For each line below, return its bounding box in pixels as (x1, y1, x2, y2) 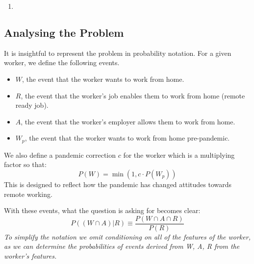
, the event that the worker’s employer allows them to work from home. (21, 116, 235, 126)
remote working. (4, 189, 52, 199)
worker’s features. (4, 251, 57, 261)
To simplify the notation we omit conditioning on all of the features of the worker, (4, 231, 251, 241)
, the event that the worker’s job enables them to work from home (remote (21, 90, 245, 100)
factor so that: (4, 159, 47, 169)
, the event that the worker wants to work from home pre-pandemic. (25, 133, 230, 143)
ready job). (15, 100, 49, 110)
